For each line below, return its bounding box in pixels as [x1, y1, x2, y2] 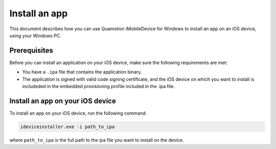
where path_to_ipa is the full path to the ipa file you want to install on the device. [9, 137, 184, 143]
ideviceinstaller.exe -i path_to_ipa [20, 123, 115, 130]
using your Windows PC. [9, 32, 61, 38]
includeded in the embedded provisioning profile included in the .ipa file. [22, 83, 175, 90]
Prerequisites [9, 46, 53, 55]
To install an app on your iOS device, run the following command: [9, 110, 147, 116]
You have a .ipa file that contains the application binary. [22, 69, 142, 75]
